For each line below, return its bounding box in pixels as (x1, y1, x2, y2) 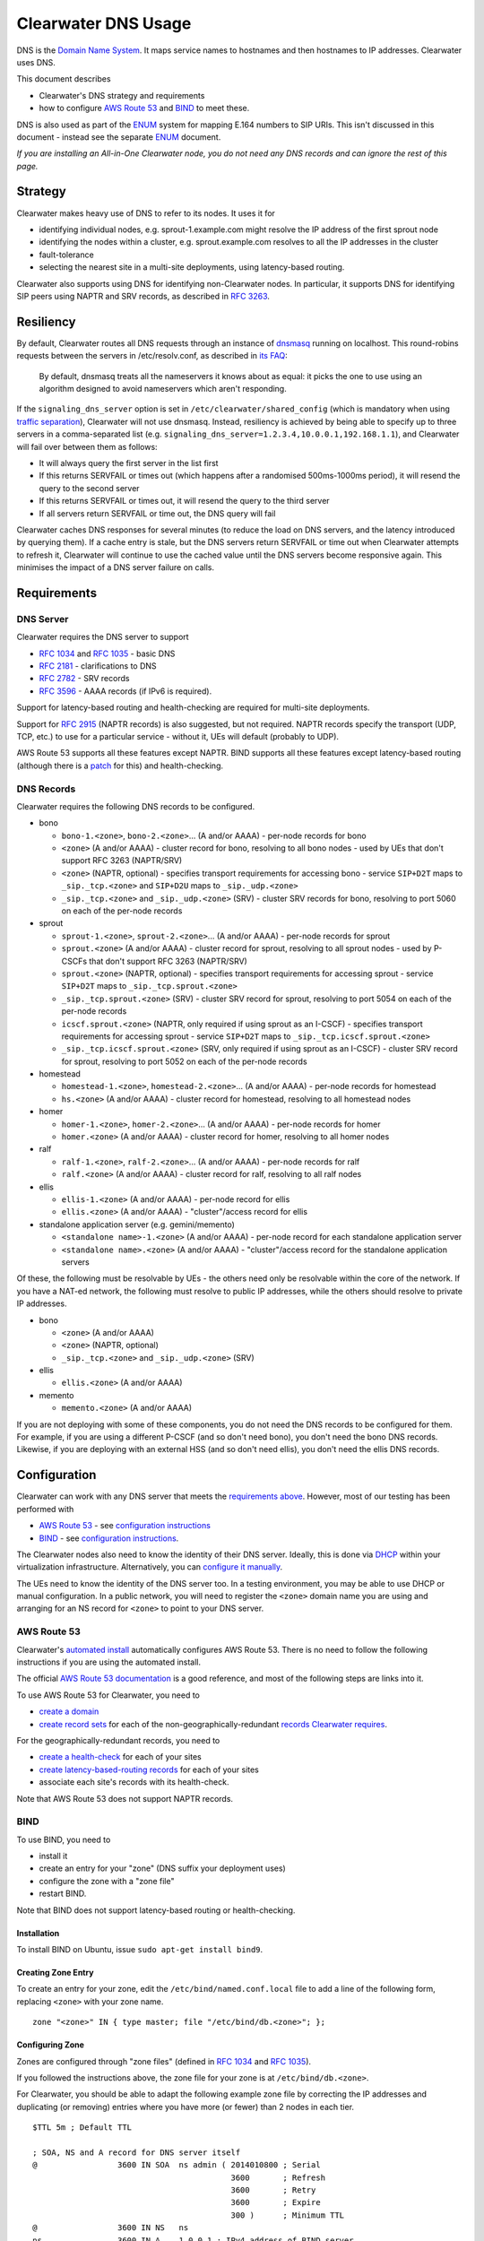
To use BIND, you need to (16, 1834, 111, 1845)
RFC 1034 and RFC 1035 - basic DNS (39, 648, 176, 659)
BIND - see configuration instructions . (39, 1533, 179, 1544)
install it (39, 1851, 68, 1862)
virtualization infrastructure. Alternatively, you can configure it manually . (16, 1562, 283, 1572)
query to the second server (39, 482, 140, 493)
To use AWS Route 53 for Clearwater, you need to (16, 1690, 201, 1700)
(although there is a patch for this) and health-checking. (16, 760, 224, 771)
